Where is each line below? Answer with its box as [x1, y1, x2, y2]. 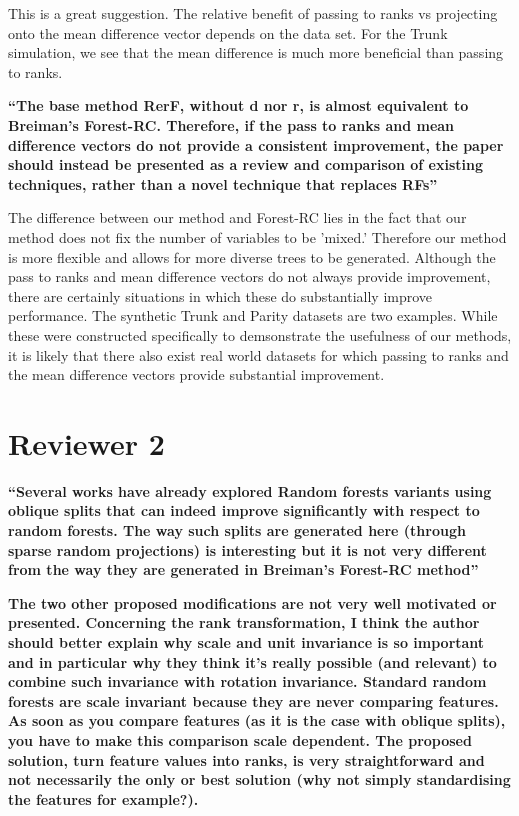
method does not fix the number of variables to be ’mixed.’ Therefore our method [8, 226, 507, 247]
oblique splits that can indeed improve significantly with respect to [8, 500, 480, 521]
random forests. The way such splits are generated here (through [8, 520, 466, 540]
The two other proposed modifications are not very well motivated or [8, 592, 497, 613]
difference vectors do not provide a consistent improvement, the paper [8, 134, 504, 155]
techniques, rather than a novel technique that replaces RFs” [8, 173, 438, 194]
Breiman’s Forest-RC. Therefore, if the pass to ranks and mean [8, 114, 455, 135]
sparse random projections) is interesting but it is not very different [8, 539, 487, 560]
